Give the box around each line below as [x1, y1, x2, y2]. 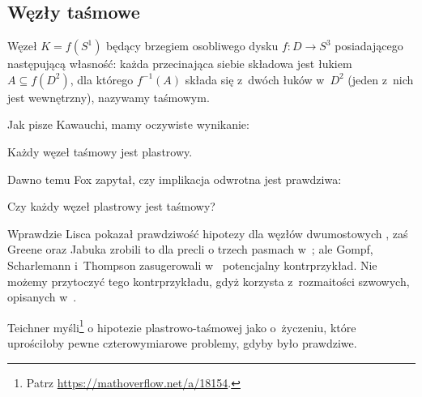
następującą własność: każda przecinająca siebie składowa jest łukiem [7, 55, 352, 72]
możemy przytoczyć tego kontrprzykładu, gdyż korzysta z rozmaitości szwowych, [7, 272, 410, 289]
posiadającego [335, 37, 403, 54]
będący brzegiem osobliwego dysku [106, 37, 279, 54]
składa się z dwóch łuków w [185, 70, 325, 88]
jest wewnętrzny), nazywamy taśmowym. [7, 88, 210, 105]
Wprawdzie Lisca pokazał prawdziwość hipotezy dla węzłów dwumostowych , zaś [7, 224, 408, 241]
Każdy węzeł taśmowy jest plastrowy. [7, 143, 193, 160]
